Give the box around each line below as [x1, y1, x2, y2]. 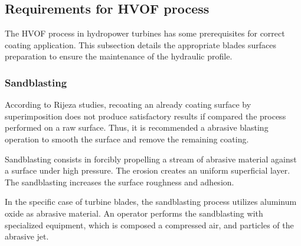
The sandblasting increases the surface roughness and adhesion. [5, 175, 234, 188]
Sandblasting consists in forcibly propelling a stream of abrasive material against [5, 152, 297, 165]
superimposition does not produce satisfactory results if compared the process [5, 109, 286, 122]
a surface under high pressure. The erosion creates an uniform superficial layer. [5, 164, 290, 177]
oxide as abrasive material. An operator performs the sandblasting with [5, 207, 263, 219]
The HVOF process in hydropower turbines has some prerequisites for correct [5, 27, 285, 39]
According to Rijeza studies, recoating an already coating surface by [5, 98, 251, 111]
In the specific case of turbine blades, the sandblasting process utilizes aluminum [5, 195, 297, 208]
